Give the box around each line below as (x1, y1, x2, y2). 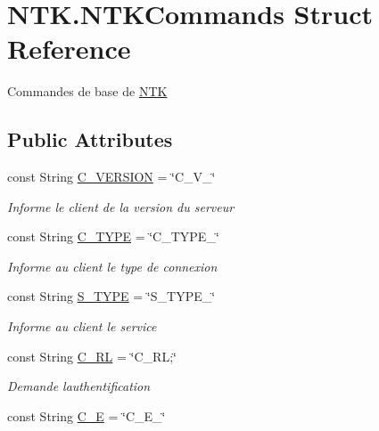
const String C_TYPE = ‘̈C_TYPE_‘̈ (7, 227, 219, 246)
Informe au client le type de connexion (7, 256, 218, 275)
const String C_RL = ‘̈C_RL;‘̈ (7, 346, 177, 365)
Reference (7, 30, 131, 67)
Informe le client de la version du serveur (7, 197, 235, 215)
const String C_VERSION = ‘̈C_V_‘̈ (7, 167, 216, 186)
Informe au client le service (7, 317, 157, 336)
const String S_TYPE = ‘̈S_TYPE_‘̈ (7, 287, 216, 305)
